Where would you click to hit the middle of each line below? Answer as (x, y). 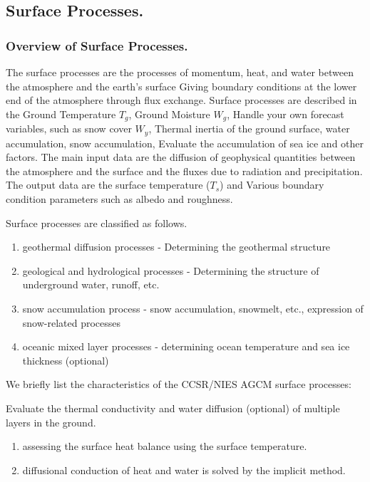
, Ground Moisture (169, 114)
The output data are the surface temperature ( (108, 185)
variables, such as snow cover (69, 129)
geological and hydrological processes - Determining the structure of (171, 270)
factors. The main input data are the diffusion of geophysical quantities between (181, 157)
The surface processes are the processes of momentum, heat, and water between (180, 72)
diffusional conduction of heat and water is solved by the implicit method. (184, 470)
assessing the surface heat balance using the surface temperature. (165, 446)
